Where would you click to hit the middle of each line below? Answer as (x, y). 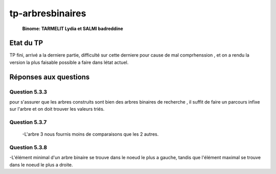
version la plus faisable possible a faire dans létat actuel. (69, 62)
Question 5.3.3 (28, 92)
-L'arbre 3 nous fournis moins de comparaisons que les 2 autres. (90, 134)
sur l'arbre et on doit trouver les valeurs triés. (57, 109)
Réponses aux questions (50, 77)
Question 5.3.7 (28, 122)
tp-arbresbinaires (48, 13)
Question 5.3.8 (28, 147)
